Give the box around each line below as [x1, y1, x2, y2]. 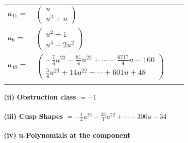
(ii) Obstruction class [4, 92, 76, 102]
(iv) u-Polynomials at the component [4, 130, 131, 140]
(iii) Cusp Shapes [4, 111, 63, 121]
